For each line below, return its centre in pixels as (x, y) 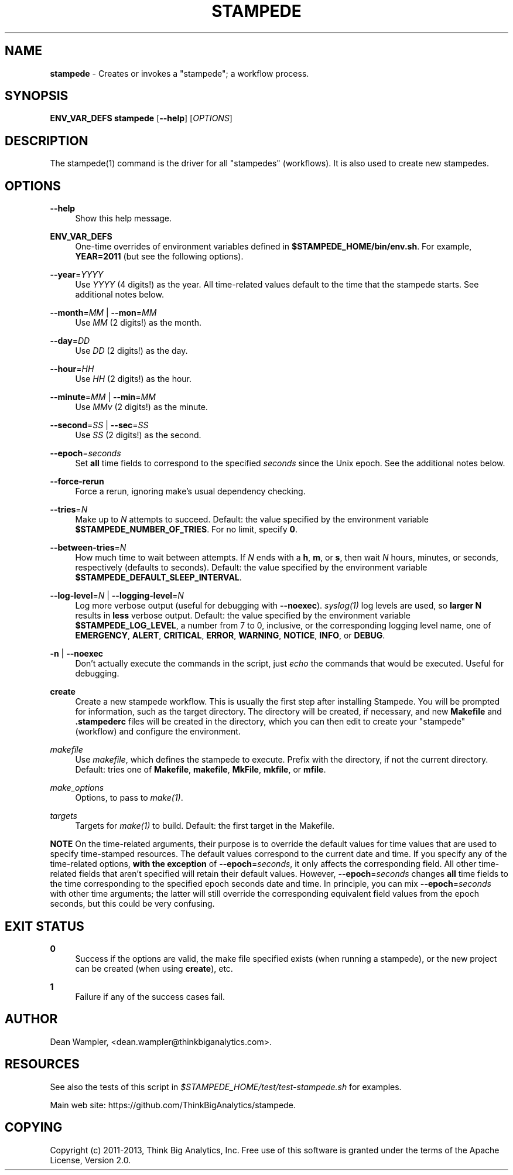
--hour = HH (72, 369)
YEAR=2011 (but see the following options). (159, 257)
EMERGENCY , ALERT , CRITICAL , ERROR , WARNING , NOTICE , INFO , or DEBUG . (230, 636)
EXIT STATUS (45, 926)
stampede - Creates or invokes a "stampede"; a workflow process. (179, 73)
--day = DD (70, 341)
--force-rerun (77, 481)
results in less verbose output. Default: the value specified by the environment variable (243, 616)
